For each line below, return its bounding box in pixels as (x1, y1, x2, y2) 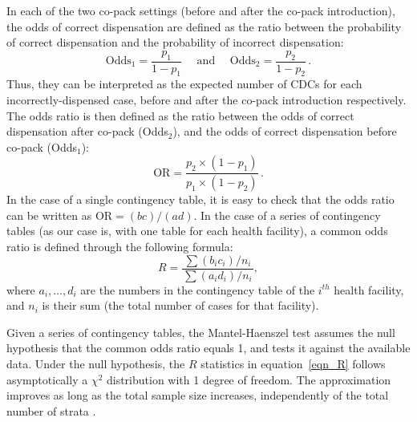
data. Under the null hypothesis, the (6, 355, 185, 372)
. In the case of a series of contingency (193, 206, 381, 223)
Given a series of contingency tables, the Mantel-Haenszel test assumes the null (6, 323, 395, 340)
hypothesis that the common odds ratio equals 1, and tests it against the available (6, 339, 411, 356)
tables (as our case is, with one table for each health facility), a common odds (6, 222, 388, 239)
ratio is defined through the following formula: (6, 238, 233, 255)
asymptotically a (6, 371, 88, 388)
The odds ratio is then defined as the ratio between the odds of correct (6, 107, 354, 124)
